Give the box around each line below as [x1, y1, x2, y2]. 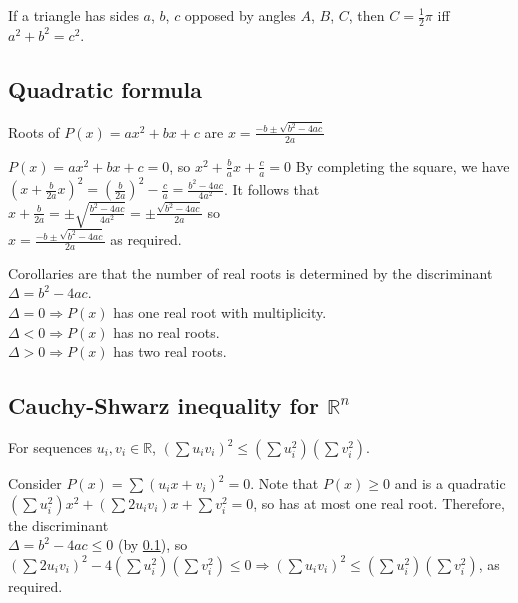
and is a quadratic [394, 473, 506, 494]
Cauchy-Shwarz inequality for [8, 390, 320, 421]
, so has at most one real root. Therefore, [253, 492, 505, 513]
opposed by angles [184, 5, 296, 25]
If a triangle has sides [8, 5, 139, 25]
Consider [8, 473, 62, 494]
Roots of [8, 121, 60, 142]
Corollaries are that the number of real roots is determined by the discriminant [8, 262, 493, 283]
